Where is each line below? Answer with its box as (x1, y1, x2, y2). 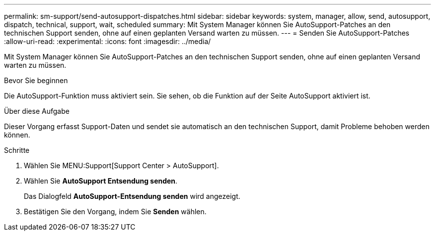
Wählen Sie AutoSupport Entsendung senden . (24, 177, 178, 185)
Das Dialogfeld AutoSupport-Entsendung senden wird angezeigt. (24, 192, 240, 200)
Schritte (4, 146, 30, 154)
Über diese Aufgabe (4, 107, 70, 115)
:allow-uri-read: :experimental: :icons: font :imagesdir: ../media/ (4, 37, 211, 46)
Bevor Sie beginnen (4, 76, 68, 85)
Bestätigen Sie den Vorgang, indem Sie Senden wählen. (24, 207, 207, 216)
